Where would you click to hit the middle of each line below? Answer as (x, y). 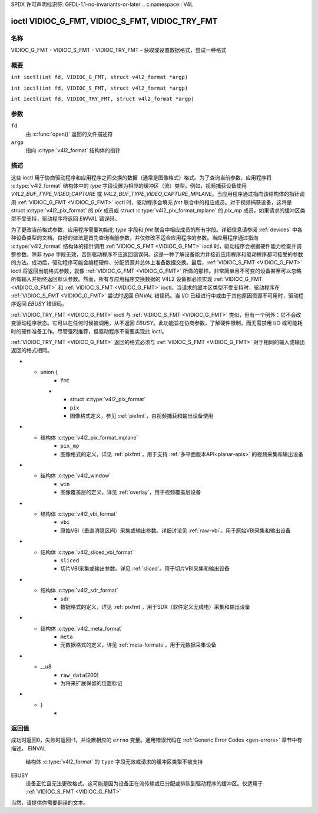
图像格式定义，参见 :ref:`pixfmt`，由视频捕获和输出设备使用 (142, 416)
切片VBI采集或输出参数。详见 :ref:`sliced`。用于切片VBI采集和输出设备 (145, 569)
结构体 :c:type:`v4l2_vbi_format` (79, 514)
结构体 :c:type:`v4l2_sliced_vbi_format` (87, 552)
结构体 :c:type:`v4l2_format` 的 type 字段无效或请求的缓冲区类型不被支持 (114, 762)
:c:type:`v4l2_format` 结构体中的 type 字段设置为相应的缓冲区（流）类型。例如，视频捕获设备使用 (129, 185)
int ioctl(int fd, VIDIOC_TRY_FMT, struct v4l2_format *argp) (102, 99)
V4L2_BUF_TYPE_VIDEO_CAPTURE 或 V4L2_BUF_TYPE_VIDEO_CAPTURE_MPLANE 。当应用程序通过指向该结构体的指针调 (158, 194)
